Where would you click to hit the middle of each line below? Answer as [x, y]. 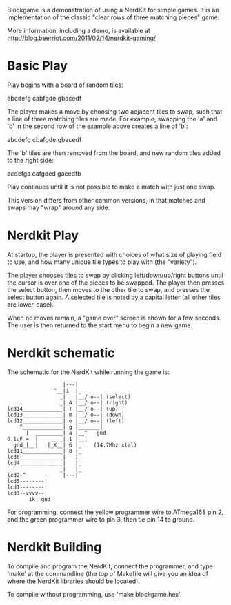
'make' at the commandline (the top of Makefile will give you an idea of [108, 573]
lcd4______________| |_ [44, 463]
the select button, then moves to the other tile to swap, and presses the [109, 289]
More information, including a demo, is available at [79, 31]
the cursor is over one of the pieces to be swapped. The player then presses [116, 283]
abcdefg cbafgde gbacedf [44, 139]
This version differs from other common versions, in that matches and [106, 200]
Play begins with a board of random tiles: [66, 85]
